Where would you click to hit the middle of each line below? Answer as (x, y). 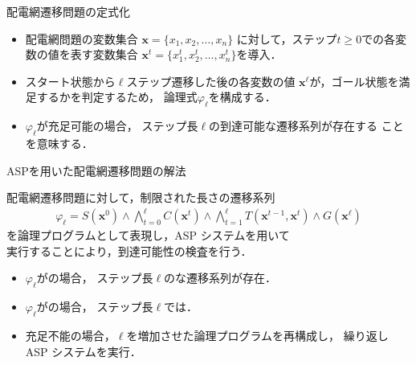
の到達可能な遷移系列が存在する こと (306, 126)
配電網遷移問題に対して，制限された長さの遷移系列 (141, 197)
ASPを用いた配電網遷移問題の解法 (96, 170)
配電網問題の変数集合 (82, 38)
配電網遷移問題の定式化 (68, 11)
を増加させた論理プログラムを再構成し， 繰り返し (257, 336)
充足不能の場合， (70, 336)
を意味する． (59, 143)
